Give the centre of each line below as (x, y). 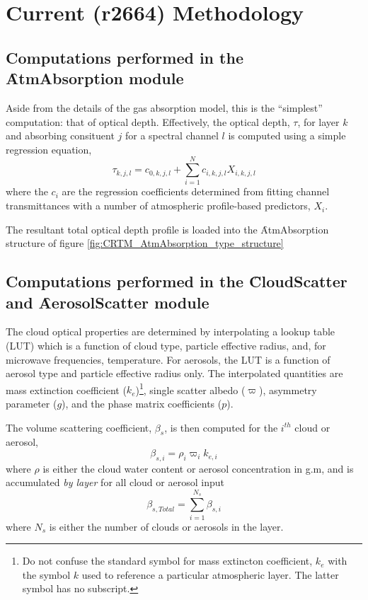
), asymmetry (288, 390)
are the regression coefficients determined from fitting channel (196, 191)
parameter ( (31, 404)
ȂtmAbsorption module (95, 78)
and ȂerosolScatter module (108, 302)
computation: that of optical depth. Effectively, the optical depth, (148, 121)
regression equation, (49, 149)
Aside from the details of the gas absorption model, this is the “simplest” (164, 107)
